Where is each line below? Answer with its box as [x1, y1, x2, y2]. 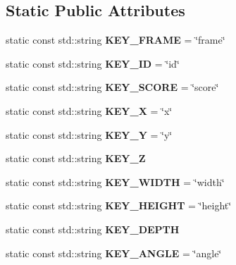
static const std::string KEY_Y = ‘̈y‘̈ [6, 127, 173, 142]
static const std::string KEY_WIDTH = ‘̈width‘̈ [6, 174, 225, 189]
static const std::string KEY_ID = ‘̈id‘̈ [6, 56, 180, 70]
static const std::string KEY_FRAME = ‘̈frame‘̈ [6, 32, 225, 47]
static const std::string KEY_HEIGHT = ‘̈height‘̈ [6, 198, 232, 213]
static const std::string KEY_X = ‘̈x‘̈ [6, 103, 173, 118]
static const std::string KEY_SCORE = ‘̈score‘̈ [6, 80, 219, 94]
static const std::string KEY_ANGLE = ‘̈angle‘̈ [6, 245, 222, 260]
